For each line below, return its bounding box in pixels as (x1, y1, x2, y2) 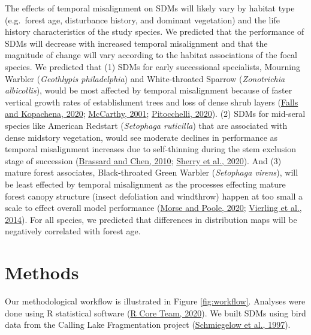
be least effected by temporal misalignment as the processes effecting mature (5, 177, 286, 190)
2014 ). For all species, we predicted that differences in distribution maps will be (5, 213, 297, 225)
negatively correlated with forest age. (5, 225, 141, 237)
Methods (5, 260, 79, 285)
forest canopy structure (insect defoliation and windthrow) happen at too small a (5, 189, 303, 202)
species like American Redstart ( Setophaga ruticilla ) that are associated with (5, 119, 288, 131)
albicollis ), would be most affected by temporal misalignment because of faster (5, 84, 292, 96)
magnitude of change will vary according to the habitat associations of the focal (5, 49, 297, 61)
